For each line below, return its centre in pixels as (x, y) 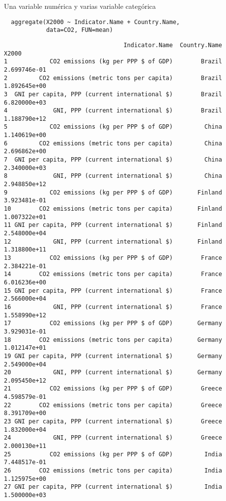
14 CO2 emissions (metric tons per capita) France (113, 274)
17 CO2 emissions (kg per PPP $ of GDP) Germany (113, 323)
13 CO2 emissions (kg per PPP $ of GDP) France (113, 258)
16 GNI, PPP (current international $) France (113, 307)
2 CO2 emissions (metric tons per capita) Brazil (113, 78)
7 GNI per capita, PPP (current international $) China (113, 160)
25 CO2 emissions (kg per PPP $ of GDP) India (113, 454)
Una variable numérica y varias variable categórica (80, 6)
